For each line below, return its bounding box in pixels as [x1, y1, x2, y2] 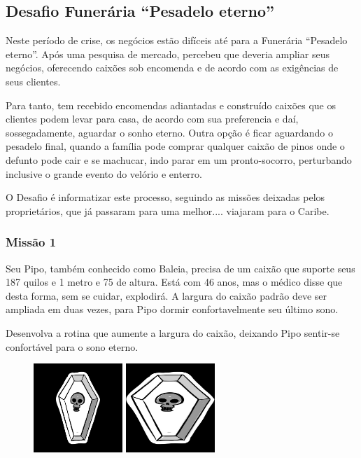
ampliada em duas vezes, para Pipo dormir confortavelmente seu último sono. [6, 302, 339, 317]
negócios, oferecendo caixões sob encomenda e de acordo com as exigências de [6, 60, 339, 75]
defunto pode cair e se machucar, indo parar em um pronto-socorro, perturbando [6, 152, 352, 167]
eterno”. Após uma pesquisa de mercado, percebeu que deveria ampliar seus [6, 46, 330, 61]
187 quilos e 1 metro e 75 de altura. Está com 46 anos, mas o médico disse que [6, 275, 343, 289]
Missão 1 [6, 233, 57, 251]
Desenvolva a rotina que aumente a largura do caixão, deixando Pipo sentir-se [6, 325, 340, 340]
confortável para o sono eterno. [6, 339, 139, 354]
